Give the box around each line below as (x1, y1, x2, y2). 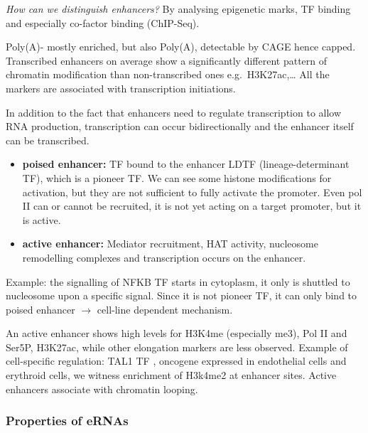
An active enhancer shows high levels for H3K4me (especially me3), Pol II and (6, 326, 347, 341)
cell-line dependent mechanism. (97, 301, 233, 316)
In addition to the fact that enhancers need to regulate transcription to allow (6, 105, 342, 119)
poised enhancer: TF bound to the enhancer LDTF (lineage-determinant (22, 156, 350, 171)
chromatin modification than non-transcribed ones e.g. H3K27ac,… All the (6, 67, 330, 82)
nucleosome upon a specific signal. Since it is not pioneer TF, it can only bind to (6, 288, 357, 303)
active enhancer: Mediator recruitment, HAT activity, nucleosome (22, 236, 318, 251)
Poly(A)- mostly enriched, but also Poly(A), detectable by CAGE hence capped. (6, 39, 356, 54)
